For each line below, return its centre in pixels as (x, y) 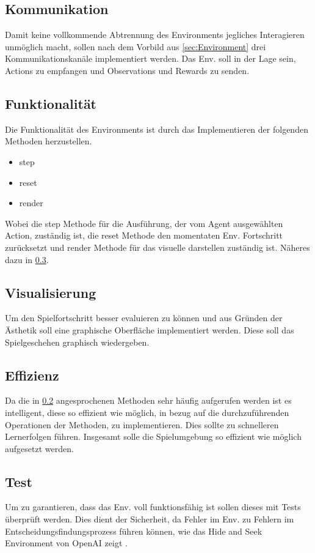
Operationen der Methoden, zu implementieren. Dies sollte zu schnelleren (142, 424)
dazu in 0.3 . (27, 259)
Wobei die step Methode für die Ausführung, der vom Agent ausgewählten (144, 223)
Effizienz (32, 375)
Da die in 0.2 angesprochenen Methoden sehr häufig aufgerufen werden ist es (148, 400)
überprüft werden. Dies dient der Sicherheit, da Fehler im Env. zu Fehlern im (150, 519)
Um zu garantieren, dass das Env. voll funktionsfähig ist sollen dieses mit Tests (153, 507)
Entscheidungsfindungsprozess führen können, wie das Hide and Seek (134, 531)
